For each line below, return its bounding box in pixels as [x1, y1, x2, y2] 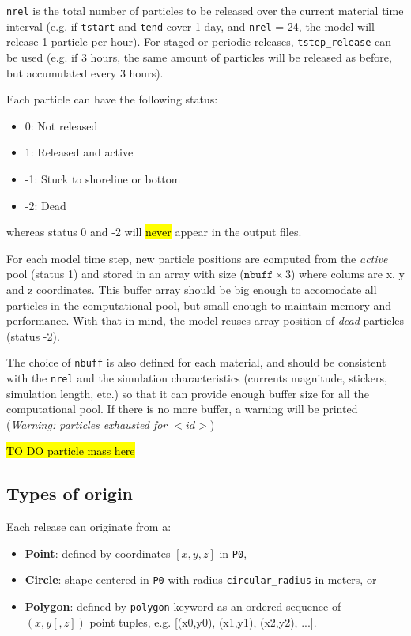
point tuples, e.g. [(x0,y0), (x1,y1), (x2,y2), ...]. [89, 613, 317, 630]
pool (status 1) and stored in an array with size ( [6, 265, 244, 282]
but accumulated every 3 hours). [6, 64, 164, 81]
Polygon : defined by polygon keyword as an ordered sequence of [25, 598, 341, 615]
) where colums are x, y [290, 265, 405, 282]
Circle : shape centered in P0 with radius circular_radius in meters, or [25, 571, 377, 588]
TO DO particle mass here [6, 442, 135, 459]
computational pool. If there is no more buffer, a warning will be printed [6, 401, 358, 417]
